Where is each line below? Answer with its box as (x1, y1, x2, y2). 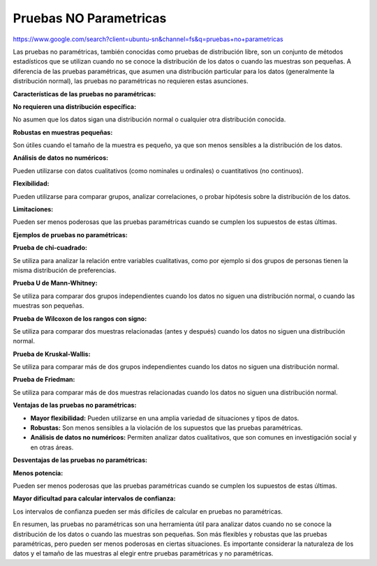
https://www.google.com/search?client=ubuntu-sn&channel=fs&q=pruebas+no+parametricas (13, 35, 283, 43)
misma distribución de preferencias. (13, 266, 117, 274)
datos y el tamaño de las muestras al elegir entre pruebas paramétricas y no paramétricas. (13, 549, 274, 558)
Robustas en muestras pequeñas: (13, 128, 113, 136)
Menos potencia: (13, 468, 64, 477)
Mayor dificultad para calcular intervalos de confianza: (13, 494, 176, 502)
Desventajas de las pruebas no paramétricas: (13, 456, 148, 464)
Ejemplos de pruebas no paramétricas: (13, 230, 128, 239)
